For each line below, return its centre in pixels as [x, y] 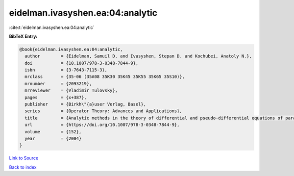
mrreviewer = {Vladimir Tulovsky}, [71, 90]
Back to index [23, 167]
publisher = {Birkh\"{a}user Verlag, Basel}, [86, 104]
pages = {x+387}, [56, 97]
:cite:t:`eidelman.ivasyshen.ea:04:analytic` [52, 27]
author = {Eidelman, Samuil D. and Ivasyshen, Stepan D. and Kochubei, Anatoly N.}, [138, 56]
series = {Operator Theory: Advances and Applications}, [103, 111]
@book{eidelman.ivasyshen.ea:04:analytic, [71, 49]
